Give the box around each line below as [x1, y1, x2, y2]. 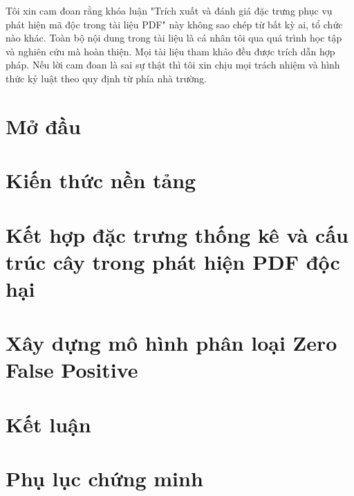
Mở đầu [6, 111, 81, 140]
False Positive [6, 356, 138, 384]
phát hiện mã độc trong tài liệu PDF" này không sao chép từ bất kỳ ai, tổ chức [6, 17, 343, 31]
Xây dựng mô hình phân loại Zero [6, 329, 337, 357]
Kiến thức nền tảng [6, 166, 196, 194]
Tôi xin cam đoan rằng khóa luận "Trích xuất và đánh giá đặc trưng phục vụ [6, 3, 333, 17]
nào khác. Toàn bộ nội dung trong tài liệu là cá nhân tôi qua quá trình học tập [6, 30, 342, 45]
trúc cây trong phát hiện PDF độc [6, 247, 340, 275]
